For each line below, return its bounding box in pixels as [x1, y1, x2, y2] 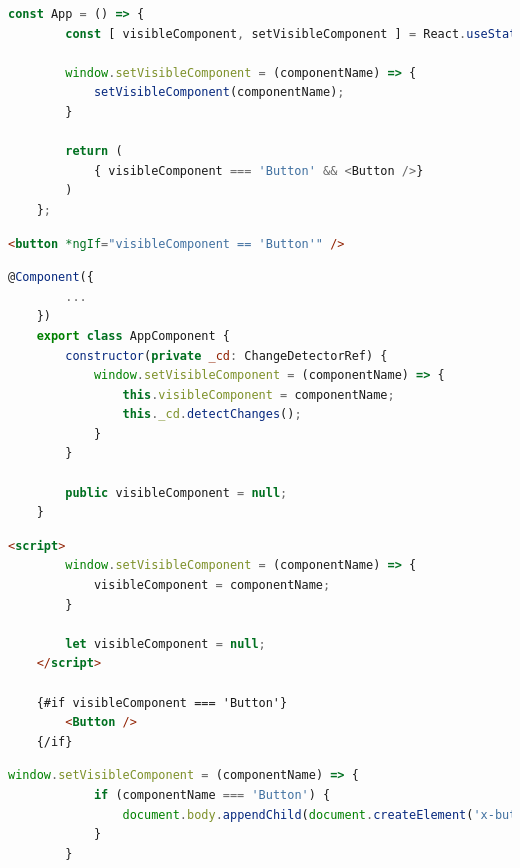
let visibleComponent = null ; [65, 636, 266, 651]
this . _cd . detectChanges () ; [122, 407, 302, 422]
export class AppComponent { [36, 328, 230, 343]
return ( [65, 144, 123, 159]
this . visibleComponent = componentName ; [122, 387, 395, 402]
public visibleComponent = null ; [65, 485, 288, 500]
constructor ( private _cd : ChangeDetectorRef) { [65, 348, 388, 363]
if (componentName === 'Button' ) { [93, 787, 331, 802]
